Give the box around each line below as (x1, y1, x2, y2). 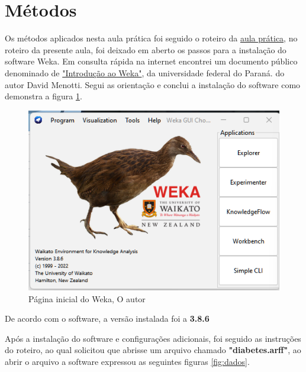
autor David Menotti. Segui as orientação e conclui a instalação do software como (5, 78, 301, 90)
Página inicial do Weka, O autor (28, 292, 146, 305)
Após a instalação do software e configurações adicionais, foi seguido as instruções (5, 332, 301, 344)
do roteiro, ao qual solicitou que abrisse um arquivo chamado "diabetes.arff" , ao (5, 344, 301, 356)
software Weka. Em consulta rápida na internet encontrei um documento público (5, 55, 298, 67)
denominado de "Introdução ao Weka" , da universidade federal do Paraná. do (5, 66, 285, 79)
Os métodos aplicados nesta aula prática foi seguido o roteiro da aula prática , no (5, 32, 298, 44)
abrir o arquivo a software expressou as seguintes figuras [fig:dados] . (5, 355, 250, 367)
